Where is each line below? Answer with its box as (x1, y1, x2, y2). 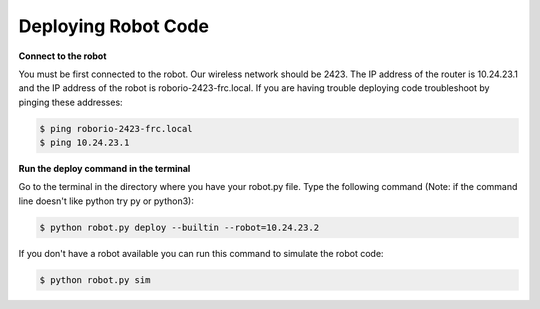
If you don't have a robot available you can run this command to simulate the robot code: (18, 247, 384, 259)
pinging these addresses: (18, 96, 124, 108)
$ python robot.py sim (39, 274, 151, 285)
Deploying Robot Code (18, 15, 210, 37)
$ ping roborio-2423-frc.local (39, 123, 194, 134)
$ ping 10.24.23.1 (39, 137, 130, 149)
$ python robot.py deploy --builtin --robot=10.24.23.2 (39, 221, 320, 233)
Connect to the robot (18, 50, 107, 62)
